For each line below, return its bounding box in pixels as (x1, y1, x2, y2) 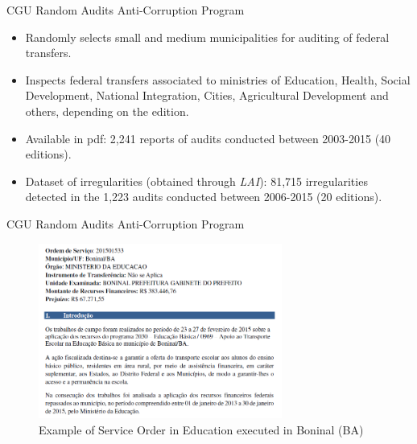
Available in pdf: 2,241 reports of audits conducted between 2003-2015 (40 (25, 129, 391, 146)
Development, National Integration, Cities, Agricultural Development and (25, 87, 389, 104)
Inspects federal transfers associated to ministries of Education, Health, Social (25, 71, 411, 88)
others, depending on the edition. (25, 102, 189, 119)
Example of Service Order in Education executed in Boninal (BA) (39, 421, 364, 438)
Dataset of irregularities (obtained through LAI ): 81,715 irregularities (25, 172, 368, 189)
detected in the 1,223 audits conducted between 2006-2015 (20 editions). (25, 188, 382, 205)
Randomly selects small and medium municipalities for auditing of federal (25, 28, 390, 45)
